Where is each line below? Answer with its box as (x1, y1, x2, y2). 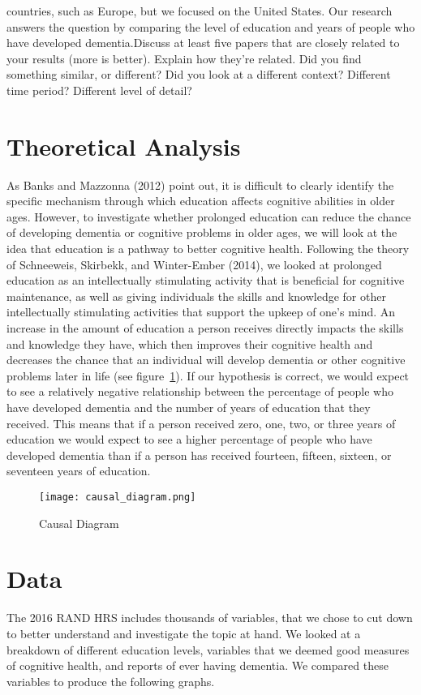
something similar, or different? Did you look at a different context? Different (6, 66, 391, 83)
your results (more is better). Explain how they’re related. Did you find (6, 49, 362, 66)
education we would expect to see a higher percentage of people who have (6, 431, 372, 448)
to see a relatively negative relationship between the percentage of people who (6, 383, 394, 400)
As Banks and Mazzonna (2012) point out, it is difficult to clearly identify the (6, 176, 394, 193)
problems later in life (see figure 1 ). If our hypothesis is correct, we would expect (6, 367, 410, 384)
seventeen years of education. (6, 462, 151, 479)
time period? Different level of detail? (6, 81, 192, 98)
